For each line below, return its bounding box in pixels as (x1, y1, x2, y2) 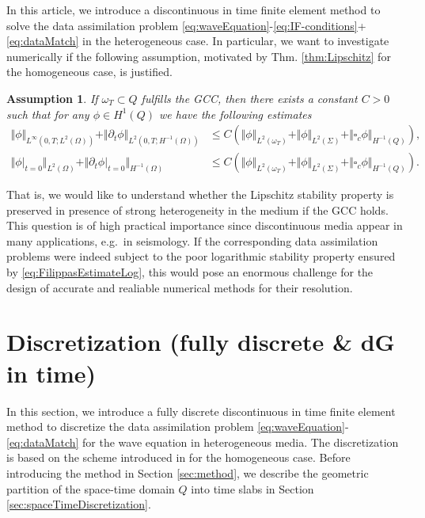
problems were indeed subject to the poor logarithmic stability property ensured (6, 248, 396, 265)
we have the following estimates (159, 105, 312, 122)
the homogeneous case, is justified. (6, 63, 173, 80)
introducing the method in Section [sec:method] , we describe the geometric (6, 464, 369, 481)
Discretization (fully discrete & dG (6, 326, 395, 358)
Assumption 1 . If (6, 90, 98, 106)
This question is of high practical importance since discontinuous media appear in (6, 217, 403, 234)
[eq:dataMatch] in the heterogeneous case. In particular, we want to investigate (6, 32, 389, 49)
